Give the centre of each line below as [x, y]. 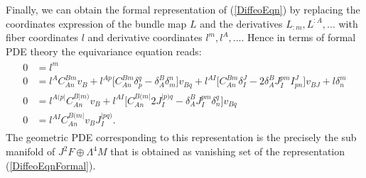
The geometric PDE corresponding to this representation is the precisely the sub [181, 137]
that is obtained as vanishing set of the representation [228, 151]
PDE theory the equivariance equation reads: [104, 51]
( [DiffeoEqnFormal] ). [51, 165]
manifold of [31, 151]
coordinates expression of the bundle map [96, 23]
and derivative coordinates [145, 37]
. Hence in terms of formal [298, 37]
